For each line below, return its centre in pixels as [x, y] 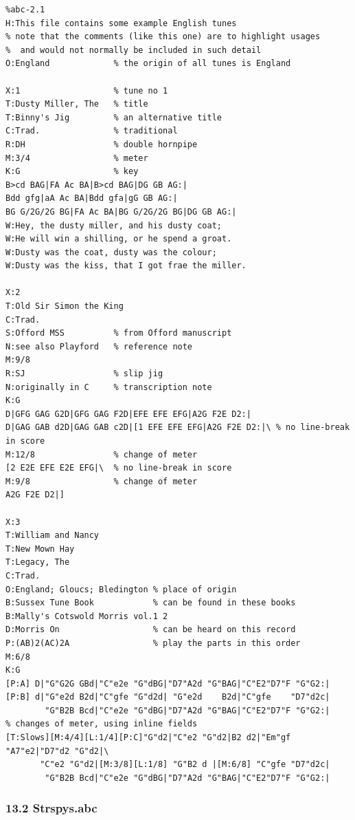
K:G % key [72, 172]
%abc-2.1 [25, 10]
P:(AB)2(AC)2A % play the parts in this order [153, 643]
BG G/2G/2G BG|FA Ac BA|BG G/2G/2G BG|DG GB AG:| [121, 212]
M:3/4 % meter [77, 158]
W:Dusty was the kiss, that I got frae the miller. [126, 266]
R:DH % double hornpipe [102, 144]
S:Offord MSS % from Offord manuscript [119, 333]
